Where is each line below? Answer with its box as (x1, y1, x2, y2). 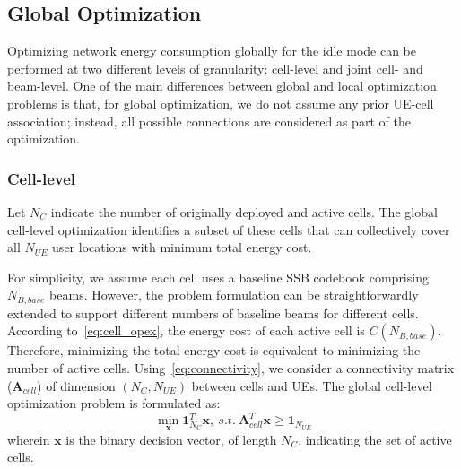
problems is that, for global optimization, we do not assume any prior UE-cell (7, 93, 434, 112)
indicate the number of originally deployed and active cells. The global (50, 202, 438, 221)
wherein (7, 430, 50, 448)
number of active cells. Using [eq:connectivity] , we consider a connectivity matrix (7, 359, 455, 377)
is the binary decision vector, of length (65, 430, 277, 448)
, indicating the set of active (298, 430, 452, 448)
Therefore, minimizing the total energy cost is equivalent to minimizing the (7, 341, 421, 360)
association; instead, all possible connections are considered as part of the (7, 111, 411, 130)
